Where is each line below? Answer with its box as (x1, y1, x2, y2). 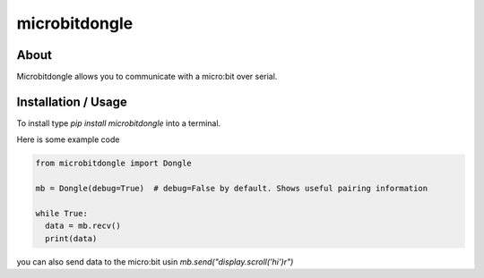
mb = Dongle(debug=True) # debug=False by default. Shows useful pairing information (35, 183, 428, 194)
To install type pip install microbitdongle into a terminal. (16, 117, 221, 129)
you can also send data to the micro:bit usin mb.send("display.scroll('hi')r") (16, 256, 294, 267)
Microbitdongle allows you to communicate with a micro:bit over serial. (16, 72, 278, 82)
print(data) (45, 233, 98, 243)
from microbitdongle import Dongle (35, 158, 192, 169)
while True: (35, 208, 89, 218)
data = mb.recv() (45, 221, 121, 232)
